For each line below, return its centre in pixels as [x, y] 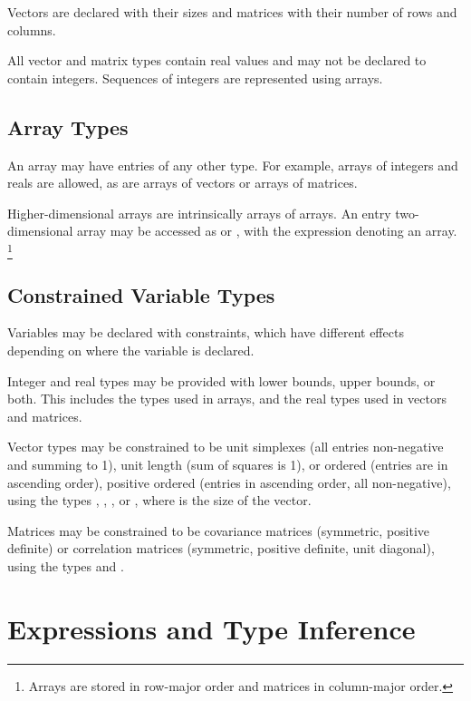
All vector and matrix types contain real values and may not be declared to [217, 60]
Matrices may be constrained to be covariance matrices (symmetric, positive [219, 530]
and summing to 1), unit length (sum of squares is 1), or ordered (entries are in [228, 465]
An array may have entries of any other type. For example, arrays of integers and [233, 165]
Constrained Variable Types [141, 294]
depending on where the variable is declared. [131, 350]
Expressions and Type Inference [211, 628]
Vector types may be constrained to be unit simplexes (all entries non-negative [226, 447]
